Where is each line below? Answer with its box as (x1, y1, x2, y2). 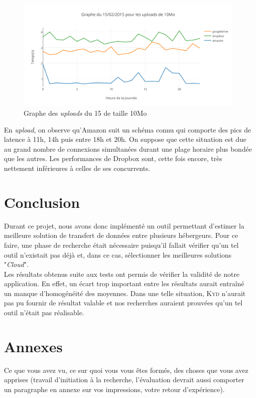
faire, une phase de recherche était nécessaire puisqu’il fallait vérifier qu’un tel (4, 239, 239, 250)
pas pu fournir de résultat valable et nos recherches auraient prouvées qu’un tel (4, 298, 243, 308)
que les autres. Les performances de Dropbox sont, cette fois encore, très (4, 153, 223, 164)
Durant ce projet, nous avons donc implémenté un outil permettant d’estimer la (4, 220, 245, 231)
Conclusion (4, 192, 80, 212)
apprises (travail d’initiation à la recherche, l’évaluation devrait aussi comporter (4, 374, 244, 385)
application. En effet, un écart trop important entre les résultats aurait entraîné (4, 278, 244, 289)
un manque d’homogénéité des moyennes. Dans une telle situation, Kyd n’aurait (4, 288, 246, 298)
